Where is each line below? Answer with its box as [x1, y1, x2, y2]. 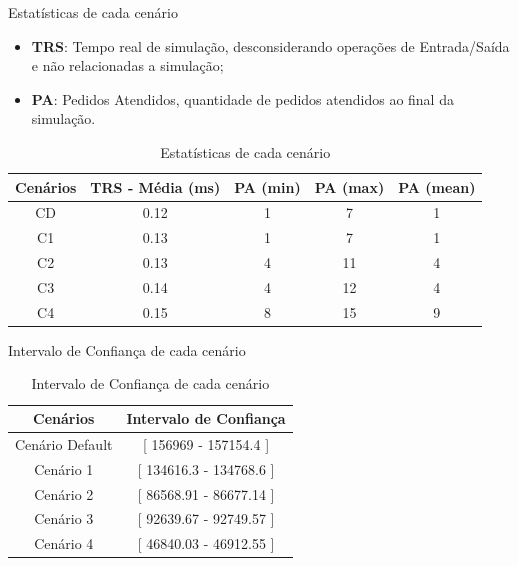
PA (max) [314, 176, 385, 197]
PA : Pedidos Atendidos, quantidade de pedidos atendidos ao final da [31, 88, 454, 109]
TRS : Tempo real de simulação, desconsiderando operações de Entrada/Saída [31, 35, 510, 56]
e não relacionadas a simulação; [31, 55, 224, 76]
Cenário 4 [34, 533, 94, 554]
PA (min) [234, 176, 301, 197]
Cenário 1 [34, 458, 94, 479]
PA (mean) [398, 176, 476, 197]
